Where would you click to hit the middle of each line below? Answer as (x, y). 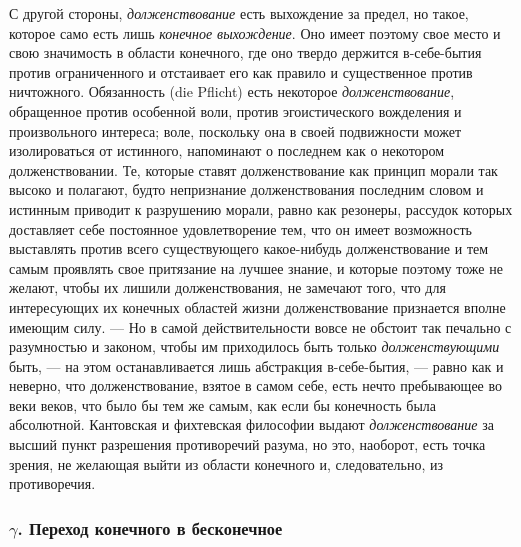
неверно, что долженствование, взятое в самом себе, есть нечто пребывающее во (255, 385)
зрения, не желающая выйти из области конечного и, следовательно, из (226, 463)
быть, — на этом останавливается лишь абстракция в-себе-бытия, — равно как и (256, 365)
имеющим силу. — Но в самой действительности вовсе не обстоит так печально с (260, 326)
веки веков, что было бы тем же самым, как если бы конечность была (223, 404)
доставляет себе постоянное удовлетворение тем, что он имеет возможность (240, 228)
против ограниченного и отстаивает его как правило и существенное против (241, 71)
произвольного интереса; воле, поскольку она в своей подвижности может (235, 130)
